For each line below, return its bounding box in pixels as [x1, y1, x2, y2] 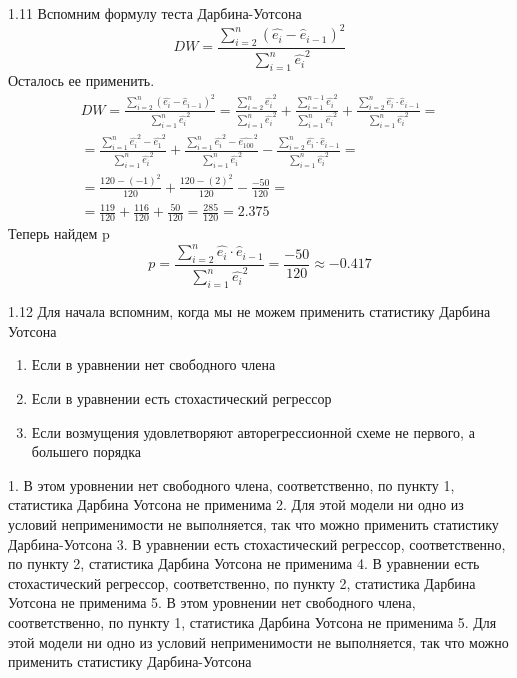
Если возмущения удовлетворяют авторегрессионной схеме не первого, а [31, 421, 475, 442]
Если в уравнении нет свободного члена [31, 354, 276, 375]
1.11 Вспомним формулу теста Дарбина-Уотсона [8, 3, 302, 23]
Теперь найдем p [8, 222, 110, 243]
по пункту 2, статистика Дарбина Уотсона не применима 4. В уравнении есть [8, 553, 480, 574]
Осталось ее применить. [8, 70, 155, 91]
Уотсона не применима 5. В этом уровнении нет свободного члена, [8, 592, 416, 613]
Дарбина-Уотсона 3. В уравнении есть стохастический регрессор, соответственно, [8, 533, 506, 554]
